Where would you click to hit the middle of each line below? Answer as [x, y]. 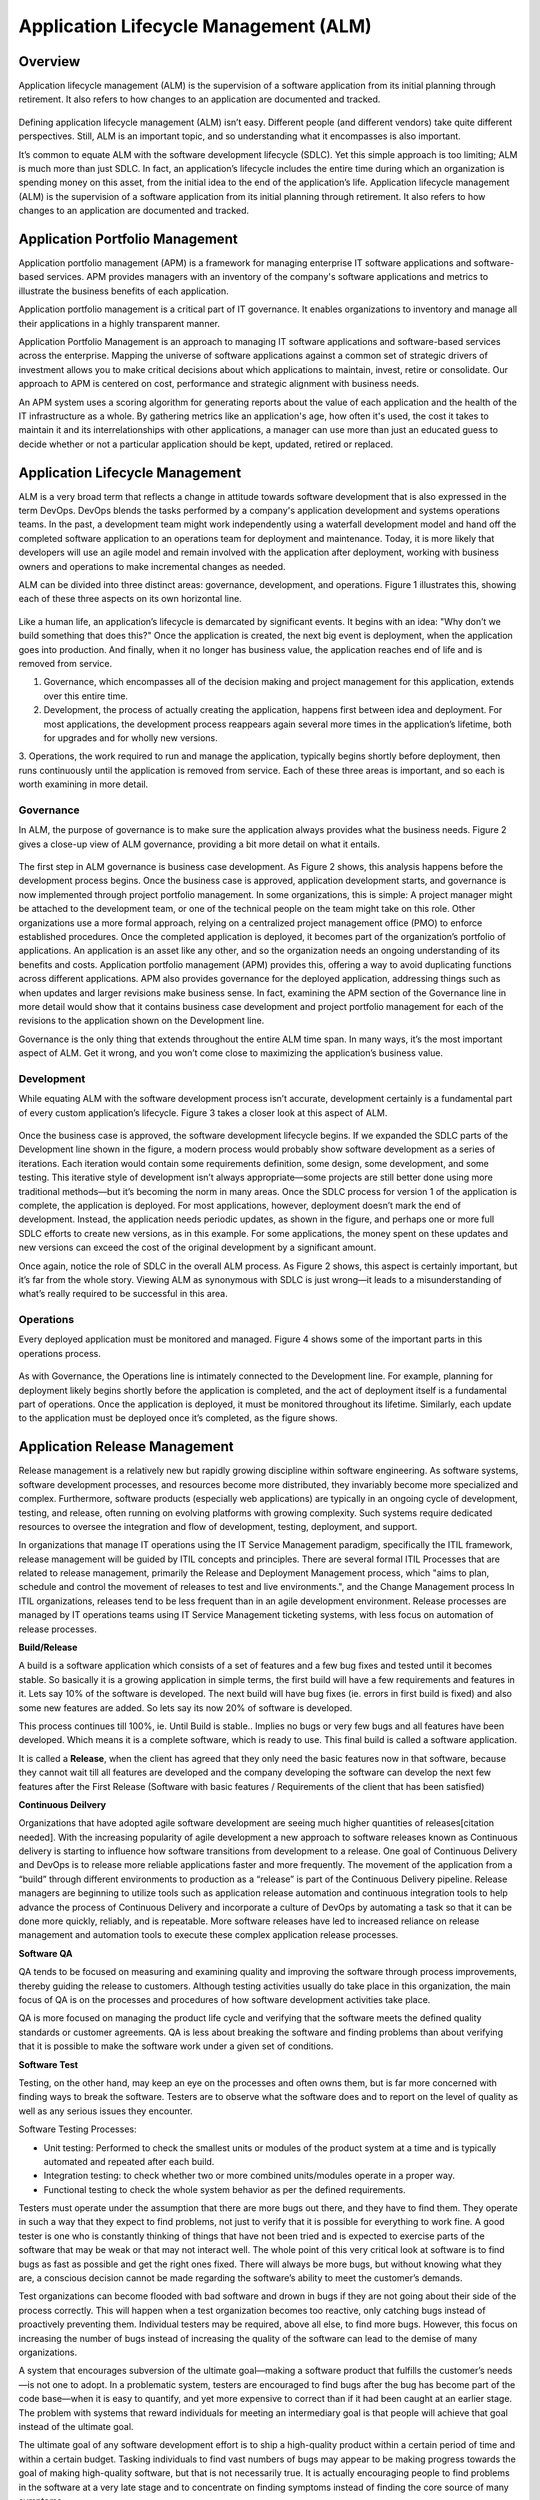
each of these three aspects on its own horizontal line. [130, 599]
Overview [49, 61]
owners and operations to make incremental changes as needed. [152, 566]
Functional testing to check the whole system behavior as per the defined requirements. [224, 2189]
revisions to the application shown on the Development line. [141, 1021]
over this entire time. [86, 696]
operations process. [60, 1353]
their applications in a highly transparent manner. [119, 323]
